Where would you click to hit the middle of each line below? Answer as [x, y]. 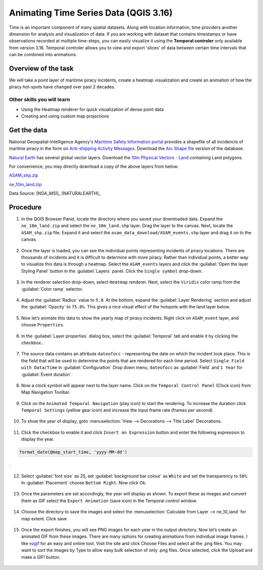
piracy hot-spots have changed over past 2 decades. [62, 87]
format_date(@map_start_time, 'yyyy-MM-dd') [73, 452]
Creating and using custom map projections [65, 116]
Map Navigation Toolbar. [46, 392]
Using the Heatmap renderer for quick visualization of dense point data [93, 109]
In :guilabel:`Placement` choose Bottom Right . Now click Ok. [84, 483]
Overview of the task [41, 68]
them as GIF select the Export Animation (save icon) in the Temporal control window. [109, 501]
